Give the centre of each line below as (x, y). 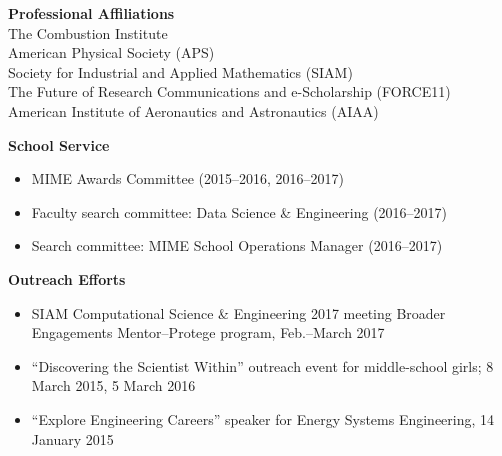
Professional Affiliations (91, 13)
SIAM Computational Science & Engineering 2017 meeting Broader (238, 312)
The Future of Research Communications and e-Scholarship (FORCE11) (229, 91)
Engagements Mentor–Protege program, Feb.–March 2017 (208, 332)
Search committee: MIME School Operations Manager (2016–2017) (237, 245)
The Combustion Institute (88, 32)
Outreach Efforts (67, 278)
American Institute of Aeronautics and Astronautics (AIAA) (193, 110)
